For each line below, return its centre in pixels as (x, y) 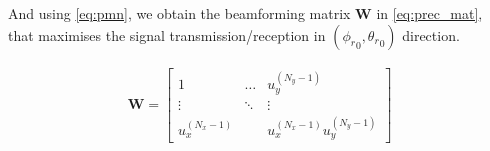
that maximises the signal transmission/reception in (167, 34)
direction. (431, 34)
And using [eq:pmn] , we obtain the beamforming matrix (179, 13)
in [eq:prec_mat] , (429, 13)
